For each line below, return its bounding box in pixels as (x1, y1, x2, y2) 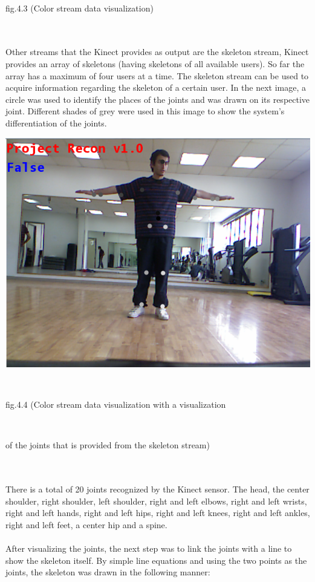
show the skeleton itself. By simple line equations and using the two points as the (5, 554, 307, 566)
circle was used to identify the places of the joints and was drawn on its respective (5, 93, 310, 105)
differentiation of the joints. (5, 116, 107, 129)
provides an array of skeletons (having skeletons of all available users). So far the (5, 57, 305, 70)
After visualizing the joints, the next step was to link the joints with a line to (5, 542, 292, 555)
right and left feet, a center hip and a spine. (5, 518, 167, 531)
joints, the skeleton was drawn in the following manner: (5, 566, 210, 578)
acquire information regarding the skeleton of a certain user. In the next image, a (5, 81, 306, 94)
